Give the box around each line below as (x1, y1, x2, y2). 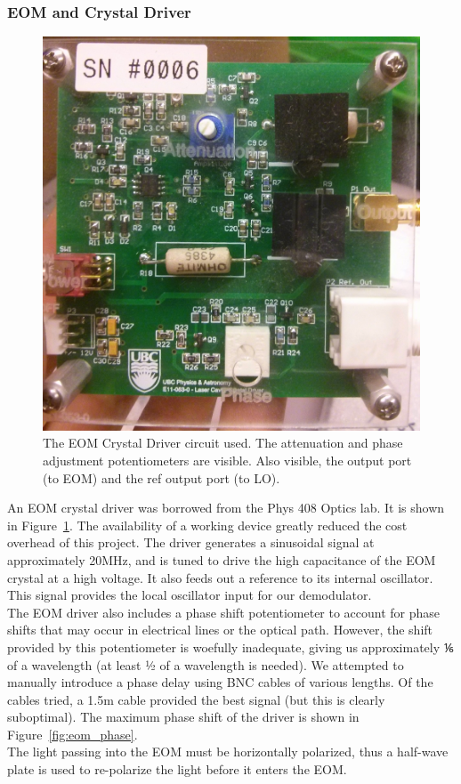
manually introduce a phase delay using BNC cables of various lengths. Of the (7, 673, 433, 691)
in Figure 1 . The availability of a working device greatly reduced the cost (7, 515, 408, 534)
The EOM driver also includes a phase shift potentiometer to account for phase (7, 602, 441, 621)
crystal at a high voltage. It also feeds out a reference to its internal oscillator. (7, 568, 433, 586)
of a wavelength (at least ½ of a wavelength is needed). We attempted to (7, 655, 404, 674)
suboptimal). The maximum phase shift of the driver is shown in (7, 707, 360, 726)
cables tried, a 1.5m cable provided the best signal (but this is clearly (7, 690, 385, 708)
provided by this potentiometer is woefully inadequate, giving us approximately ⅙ (7, 637, 454, 656)
